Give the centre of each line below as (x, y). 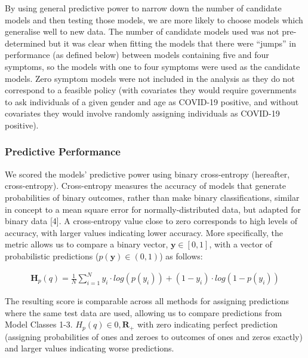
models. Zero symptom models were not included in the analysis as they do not (150, 78)
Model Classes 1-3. (39, 324)
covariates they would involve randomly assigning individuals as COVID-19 (142, 113)
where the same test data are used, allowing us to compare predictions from (144, 312)
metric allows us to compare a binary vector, (87, 244)
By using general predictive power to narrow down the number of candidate (143, 8)
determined (25, 43)
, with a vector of (241, 244)
